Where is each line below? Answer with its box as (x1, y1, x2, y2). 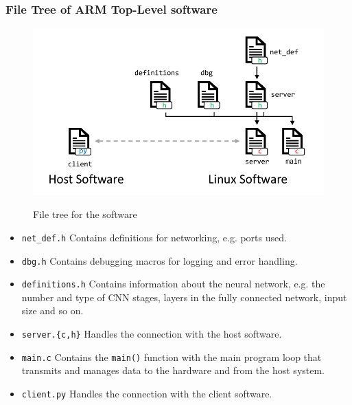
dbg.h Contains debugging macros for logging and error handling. (21, 253, 298, 267)
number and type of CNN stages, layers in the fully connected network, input (21, 289, 347, 304)
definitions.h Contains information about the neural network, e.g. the (21, 276, 325, 291)
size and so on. (21, 303, 84, 318)
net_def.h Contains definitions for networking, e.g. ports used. (21, 230, 287, 244)
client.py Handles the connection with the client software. (21, 386, 272, 400)
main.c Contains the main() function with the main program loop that (21, 349, 322, 364)
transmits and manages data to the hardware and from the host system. (21, 363, 325, 377)
